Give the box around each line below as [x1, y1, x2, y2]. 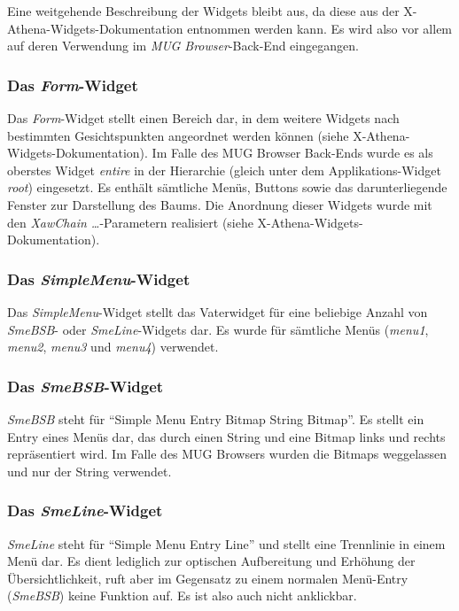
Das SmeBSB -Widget [7, 375, 164, 397]
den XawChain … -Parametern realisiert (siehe [7, 213, 253, 231]
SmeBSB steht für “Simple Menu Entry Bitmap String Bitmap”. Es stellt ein [7, 409, 424, 428]
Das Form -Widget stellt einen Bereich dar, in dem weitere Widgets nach [7, 109, 400, 127]
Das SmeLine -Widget [7, 499, 163, 522]
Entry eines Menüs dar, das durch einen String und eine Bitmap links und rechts [7, 427, 446, 445]
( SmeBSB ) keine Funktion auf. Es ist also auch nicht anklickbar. [7, 586, 357, 605]
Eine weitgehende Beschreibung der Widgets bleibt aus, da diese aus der [7, 2, 400, 19]
